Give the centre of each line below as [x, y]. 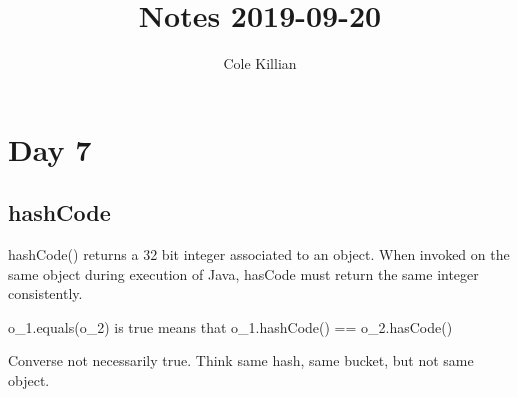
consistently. [45, 293]
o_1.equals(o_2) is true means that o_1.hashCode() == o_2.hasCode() [230, 326]
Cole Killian [260, 63]
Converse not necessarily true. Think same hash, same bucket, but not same [241, 360]
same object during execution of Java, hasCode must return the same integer [243, 273]
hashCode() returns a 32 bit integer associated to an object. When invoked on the [259, 254]
